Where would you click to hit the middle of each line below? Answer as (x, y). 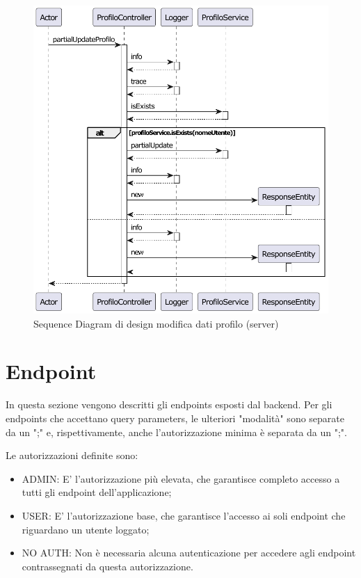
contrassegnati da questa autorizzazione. (107, 566)
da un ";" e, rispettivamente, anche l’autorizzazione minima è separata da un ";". (176, 432)
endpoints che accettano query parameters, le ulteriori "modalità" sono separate (175, 418)
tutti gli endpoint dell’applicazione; (97, 492)
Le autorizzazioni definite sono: (72, 455)
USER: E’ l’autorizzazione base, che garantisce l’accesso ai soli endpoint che (184, 515)
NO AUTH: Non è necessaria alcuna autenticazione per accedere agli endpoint (189, 553)
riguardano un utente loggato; (86, 529)
